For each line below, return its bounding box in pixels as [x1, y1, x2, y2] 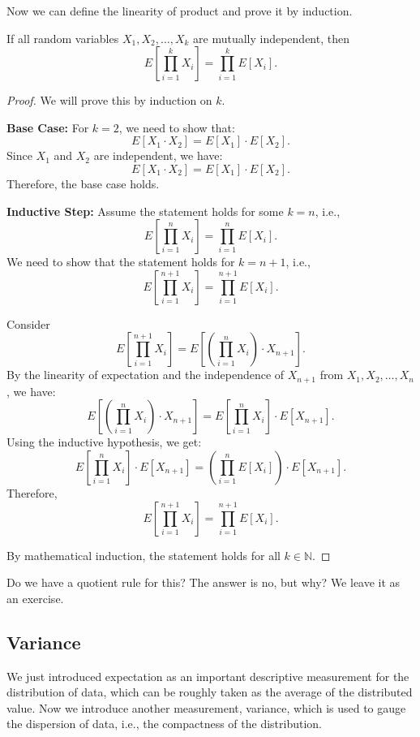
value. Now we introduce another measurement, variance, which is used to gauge [6, 699, 406, 716]
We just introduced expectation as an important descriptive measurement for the [6, 667, 409, 684]
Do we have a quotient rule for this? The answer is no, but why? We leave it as [6, 574, 401, 591]
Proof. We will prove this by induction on [6, 92, 212, 109]
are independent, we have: [93, 147, 223, 164]
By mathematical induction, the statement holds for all [6, 546, 281, 563]
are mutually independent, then [193, 29, 349, 46]
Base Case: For [6, 119, 89, 136]
